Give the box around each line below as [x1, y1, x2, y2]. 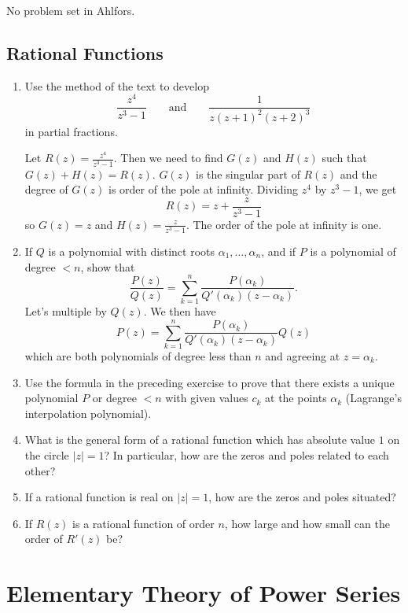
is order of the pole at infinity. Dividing [108, 181, 299, 198]
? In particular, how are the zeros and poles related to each [104, 447, 389, 463]
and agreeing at [265, 348, 340, 364]
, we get [358, 181, 397, 198]
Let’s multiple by [24, 303, 107, 319]
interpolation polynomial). [24, 404, 152, 421]
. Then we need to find [113, 150, 223, 166]
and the [340, 165, 377, 182]
